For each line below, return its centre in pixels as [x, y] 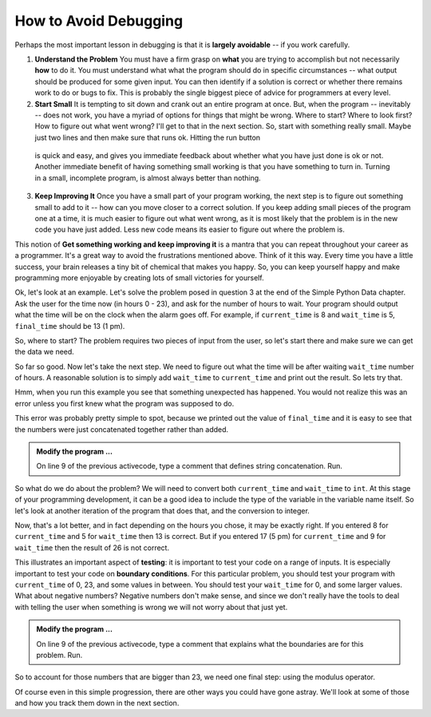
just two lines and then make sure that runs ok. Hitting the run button [148, 137]
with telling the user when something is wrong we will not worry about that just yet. [151, 607]
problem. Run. [59, 655]
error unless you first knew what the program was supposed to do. [125, 403]
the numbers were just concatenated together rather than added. [122, 429]
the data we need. [45, 352]
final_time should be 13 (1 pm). [70, 326]
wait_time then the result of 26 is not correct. [92, 548]
